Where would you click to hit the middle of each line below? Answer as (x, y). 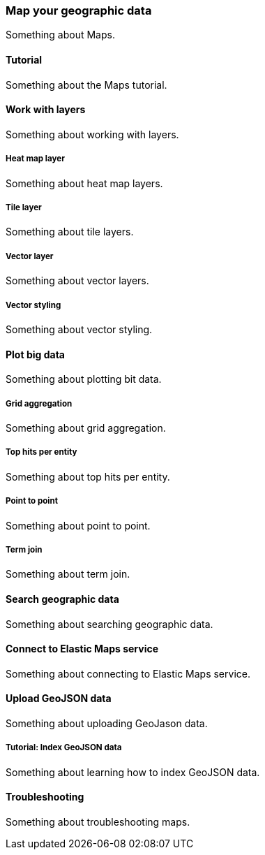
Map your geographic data (79, 10)
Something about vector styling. (79, 329)
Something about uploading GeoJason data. (107, 723)
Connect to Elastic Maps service (82, 649)
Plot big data (35, 354)
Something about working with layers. (92, 134)
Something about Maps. (60, 35)
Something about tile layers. (70, 232)
